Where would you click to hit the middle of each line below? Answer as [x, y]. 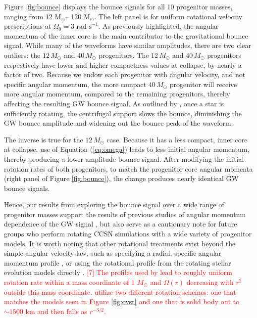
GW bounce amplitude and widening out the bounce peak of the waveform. [119, 123]
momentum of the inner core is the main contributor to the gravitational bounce [126, 35]
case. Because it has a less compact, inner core [177, 139]
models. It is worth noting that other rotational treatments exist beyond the [120, 243]
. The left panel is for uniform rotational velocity [168, 16]
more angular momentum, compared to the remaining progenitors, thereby [117, 94]
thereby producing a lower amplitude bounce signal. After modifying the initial [124, 159]
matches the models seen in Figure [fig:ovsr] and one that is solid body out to [122, 301]
